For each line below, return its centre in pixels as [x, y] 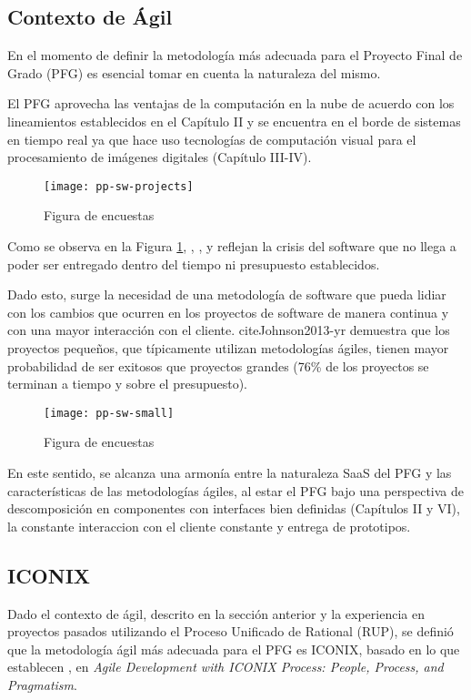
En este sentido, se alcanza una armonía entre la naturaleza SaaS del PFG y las [230, 473]
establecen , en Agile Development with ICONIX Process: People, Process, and [225, 667]
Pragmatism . [42, 684]
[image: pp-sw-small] [109, 413]
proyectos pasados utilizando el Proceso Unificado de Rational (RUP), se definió [230, 631]
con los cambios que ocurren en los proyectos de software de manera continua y [228, 312]
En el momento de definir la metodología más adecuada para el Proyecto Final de [235, 55]
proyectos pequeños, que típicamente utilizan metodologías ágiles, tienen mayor [228, 347]
